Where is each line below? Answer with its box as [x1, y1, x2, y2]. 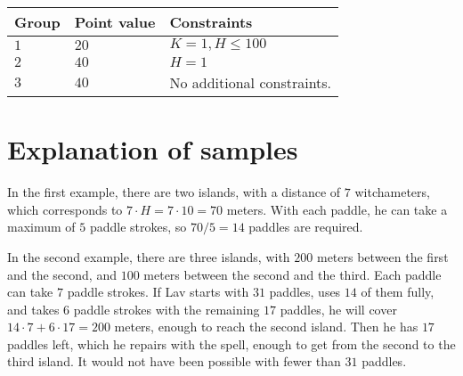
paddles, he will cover [280, 299, 397, 318]
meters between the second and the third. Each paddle [143, 265, 442, 283]
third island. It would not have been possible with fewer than [7, 352, 341, 371]
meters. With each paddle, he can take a [226, 200, 448, 218]
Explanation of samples [7, 131, 298, 168]
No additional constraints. [169, 72, 332, 93]
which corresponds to [7, 200, 123, 218]
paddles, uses [269, 282, 341, 301]
